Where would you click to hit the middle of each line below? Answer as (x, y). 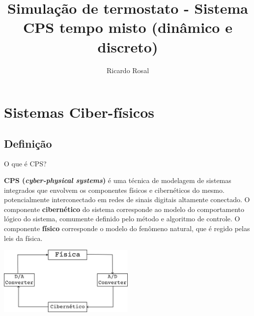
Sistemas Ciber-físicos (79, 112)
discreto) (128, 46)
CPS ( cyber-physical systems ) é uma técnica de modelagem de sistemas (118, 180)
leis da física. (23, 238)
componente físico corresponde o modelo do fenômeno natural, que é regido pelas (127, 228)
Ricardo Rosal (128, 70)
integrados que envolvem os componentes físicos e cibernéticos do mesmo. (114, 190)
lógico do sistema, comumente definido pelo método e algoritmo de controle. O (122, 219)
